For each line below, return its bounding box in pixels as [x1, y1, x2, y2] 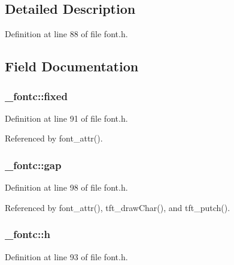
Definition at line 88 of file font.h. [5, 28, 128, 40]
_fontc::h [5, 227, 50, 242]
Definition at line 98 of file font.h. [5, 181, 128, 194]
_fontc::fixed [5, 88, 68, 103]
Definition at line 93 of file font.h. [5, 250, 128, 263]
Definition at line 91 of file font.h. [5, 112, 128, 124]
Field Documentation [5, 57, 139, 76]
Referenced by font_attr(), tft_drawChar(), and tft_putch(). [5, 201, 230, 213]
